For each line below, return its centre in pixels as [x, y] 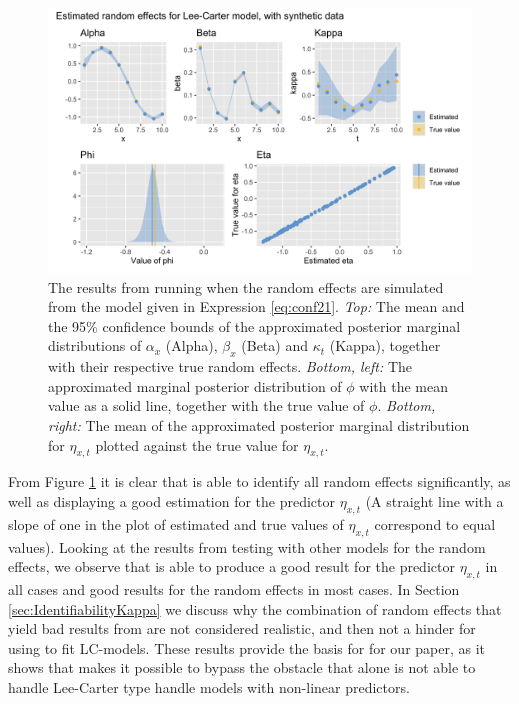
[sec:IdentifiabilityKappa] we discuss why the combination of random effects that [255, 608]
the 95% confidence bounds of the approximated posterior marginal [254, 325]
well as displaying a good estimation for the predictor [172, 500]
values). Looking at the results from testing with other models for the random [247, 546]
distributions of [95, 345]
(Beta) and [274, 345]
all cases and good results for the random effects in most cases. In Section [234, 588]
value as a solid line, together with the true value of [206, 405]
